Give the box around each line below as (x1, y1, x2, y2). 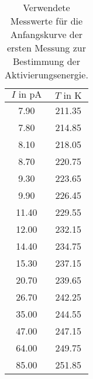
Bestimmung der (12, 54, 80, 68)
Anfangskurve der (10, 27, 83, 41)
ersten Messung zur (6, 41, 86, 54)
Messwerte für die (10, 14, 83, 27)
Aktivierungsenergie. (5, 68, 88, 81)
